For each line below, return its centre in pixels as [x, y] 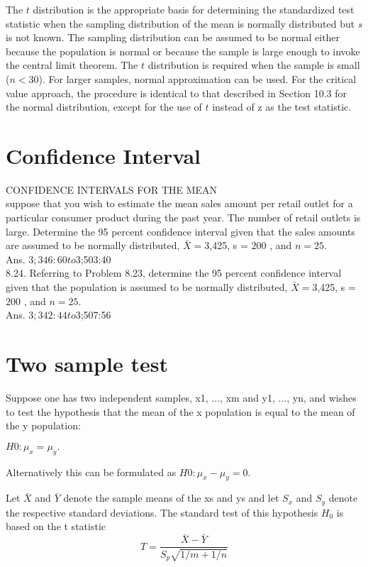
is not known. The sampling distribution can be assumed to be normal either [173, 37]
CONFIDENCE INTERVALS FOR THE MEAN [112, 189]
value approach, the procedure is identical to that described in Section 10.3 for [177, 93]
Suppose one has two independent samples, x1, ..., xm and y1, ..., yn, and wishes [181, 397]
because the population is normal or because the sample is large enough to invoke [183, 51]
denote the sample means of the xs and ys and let [171, 498]
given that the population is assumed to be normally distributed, [147, 287]
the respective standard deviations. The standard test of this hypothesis [162, 512]
